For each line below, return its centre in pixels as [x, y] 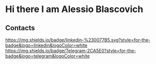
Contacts [20, 28]
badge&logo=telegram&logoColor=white [48, 56]
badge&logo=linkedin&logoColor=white [46, 45]
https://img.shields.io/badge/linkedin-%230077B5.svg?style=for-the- [78, 40]
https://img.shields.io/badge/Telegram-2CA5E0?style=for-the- [71, 51]
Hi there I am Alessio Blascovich [74, 9]
